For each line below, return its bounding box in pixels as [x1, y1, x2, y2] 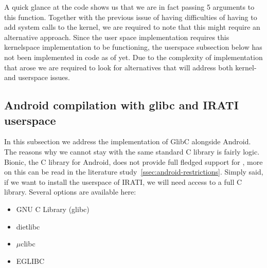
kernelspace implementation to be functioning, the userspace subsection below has [4, 42, 262, 52]
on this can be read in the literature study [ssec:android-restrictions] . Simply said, [4, 166, 263, 177]
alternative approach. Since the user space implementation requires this [4, 31, 229, 42]
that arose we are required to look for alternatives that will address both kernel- [4, 62, 257, 72]
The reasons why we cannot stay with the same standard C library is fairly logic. [4, 146, 260, 157]
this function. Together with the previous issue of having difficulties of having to [4, 11, 257, 22]
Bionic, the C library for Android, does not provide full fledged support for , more [4, 156, 263, 167]
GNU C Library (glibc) [16, 203, 90, 214]
